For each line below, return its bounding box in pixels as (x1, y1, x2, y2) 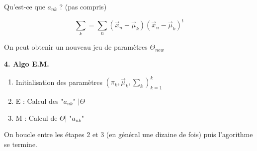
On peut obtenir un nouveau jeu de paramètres (4, 42, 148, 52)
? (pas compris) (59, 1, 107, 11)
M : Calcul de (15, 112, 58, 123)
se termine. (4, 139, 37, 149)
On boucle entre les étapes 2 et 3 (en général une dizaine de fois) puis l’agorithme (4, 129, 253, 140)
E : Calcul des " (15, 95, 64, 106)
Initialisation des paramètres (15, 76, 102, 87)
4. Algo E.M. (4, 59, 49, 69)
